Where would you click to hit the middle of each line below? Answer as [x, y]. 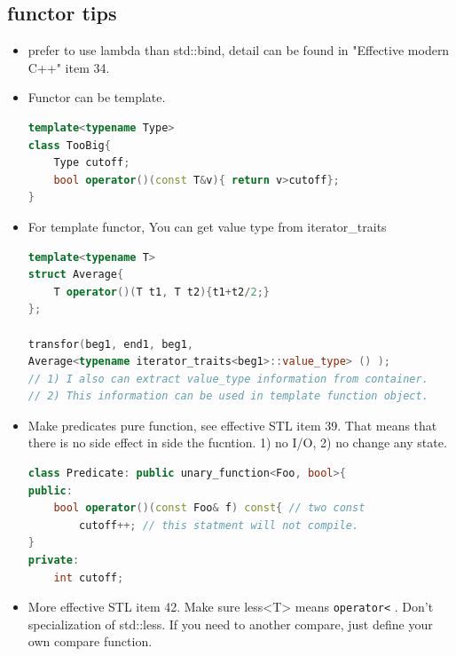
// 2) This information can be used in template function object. [228, 396]
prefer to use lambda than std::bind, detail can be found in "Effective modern [239, 50]
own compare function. [90, 641]
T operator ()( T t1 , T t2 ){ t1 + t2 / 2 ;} [161, 292]
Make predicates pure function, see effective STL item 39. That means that [232, 425]
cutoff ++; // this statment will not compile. [219, 525]
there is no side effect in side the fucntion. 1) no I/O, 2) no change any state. [237, 443]
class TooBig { [69, 145]
